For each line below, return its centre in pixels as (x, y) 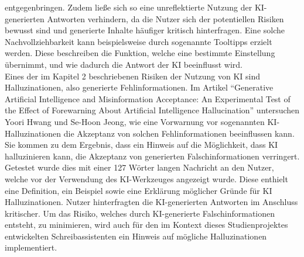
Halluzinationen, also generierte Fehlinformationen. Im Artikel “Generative (139, 87)
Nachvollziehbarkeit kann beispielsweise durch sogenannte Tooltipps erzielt (139, 41)
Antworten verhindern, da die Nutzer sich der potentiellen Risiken (165, 18)
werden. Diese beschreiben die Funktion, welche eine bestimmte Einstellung (140, 53)
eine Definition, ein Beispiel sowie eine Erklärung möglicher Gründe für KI (139, 190)
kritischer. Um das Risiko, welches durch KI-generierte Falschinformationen (140, 213)
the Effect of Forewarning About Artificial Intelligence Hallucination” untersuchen (152, 110)
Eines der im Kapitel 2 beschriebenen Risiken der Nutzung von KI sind (132, 76)
